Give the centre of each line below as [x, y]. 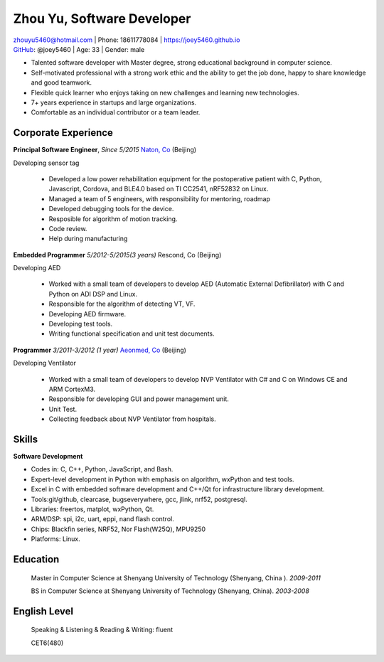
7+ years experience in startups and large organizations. [114, 102]
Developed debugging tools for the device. [111, 209]
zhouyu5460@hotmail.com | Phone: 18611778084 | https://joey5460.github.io [127, 40]
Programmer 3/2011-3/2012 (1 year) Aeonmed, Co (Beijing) [100, 350]
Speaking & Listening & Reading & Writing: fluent [102, 630]
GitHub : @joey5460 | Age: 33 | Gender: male [79, 49]
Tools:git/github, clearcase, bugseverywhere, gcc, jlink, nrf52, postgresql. [139, 499]
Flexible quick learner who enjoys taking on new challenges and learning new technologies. [165, 92]
